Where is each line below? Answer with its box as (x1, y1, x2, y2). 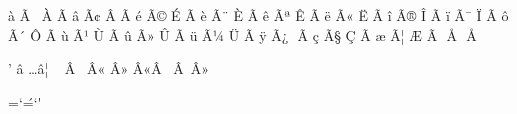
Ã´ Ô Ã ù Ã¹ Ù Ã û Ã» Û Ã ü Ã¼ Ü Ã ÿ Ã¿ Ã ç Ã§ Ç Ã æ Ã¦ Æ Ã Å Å (8, 24, 477, 45)
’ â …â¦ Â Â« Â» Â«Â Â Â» (8, 58, 210, 79)
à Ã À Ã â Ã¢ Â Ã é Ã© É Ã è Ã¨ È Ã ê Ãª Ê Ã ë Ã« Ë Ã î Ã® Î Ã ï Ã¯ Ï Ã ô (8, 5, 509, 25)
